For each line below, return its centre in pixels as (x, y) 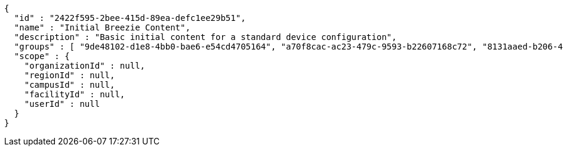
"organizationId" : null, (85, 66)
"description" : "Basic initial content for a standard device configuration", (205, 37)
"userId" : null (62, 104)
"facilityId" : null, (75, 94)
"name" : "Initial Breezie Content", (102, 27)
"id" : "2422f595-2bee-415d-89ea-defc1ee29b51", (130, 18)
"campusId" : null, (70, 85)
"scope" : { (42, 56)
